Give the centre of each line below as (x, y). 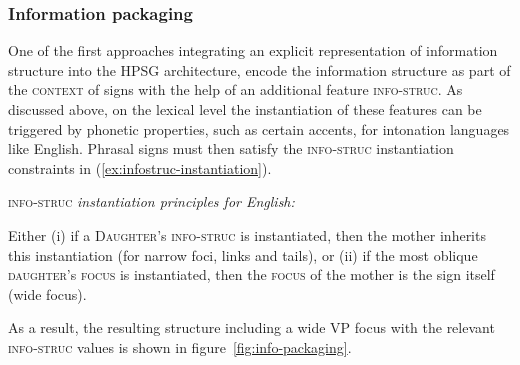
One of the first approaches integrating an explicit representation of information (253, 50)
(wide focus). (47, 293)
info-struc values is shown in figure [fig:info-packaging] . (180, 346)
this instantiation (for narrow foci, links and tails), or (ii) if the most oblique (243, 254)
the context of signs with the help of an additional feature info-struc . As (235, 89)
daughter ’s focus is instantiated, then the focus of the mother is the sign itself (251, 274)
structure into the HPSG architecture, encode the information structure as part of (259, 69)
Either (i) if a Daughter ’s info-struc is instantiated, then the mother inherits (247, 234)
